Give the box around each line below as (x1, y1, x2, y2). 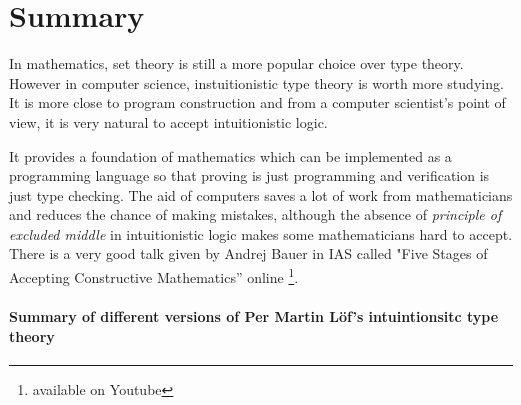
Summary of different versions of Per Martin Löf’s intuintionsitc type (9, 305, 499, 326)
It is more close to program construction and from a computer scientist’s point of (9, 92, 506, 113)
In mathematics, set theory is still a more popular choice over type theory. (9, 53, 464, 74)
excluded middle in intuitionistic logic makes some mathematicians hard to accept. (9, 223, 513, 244)
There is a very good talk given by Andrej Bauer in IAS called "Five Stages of (9, 243, 488, 264)
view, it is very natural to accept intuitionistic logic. (9, 111, 328, 132)
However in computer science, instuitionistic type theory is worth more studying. (9, 72, 504, 93)
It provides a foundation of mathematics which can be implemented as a (9, 145, 452, 166)
